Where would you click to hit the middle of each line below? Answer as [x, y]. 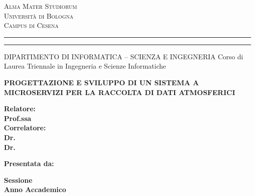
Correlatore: [25, 128]
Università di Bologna [39, 15]
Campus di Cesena [31, 25]
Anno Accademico [35, 189]
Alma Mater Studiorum [40, 6]
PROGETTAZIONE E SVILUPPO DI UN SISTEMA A [102, 82]
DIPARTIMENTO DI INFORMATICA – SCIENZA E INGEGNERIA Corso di [124, 56]
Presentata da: [29, 163]
